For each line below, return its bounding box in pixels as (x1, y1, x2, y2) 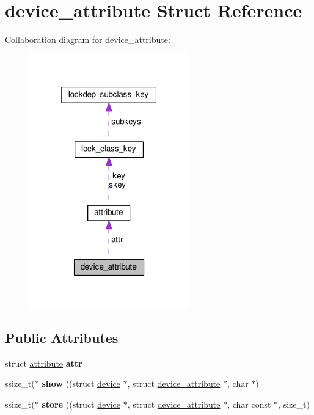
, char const (227, 398, 271, 411)
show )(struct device (42, 377, 120, 390)
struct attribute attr (5, 356, 82, 369)
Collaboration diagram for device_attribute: (5, 33, 170, 46)
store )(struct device (42, 398, 120, 411)
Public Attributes (5, 328, 119, 347)
